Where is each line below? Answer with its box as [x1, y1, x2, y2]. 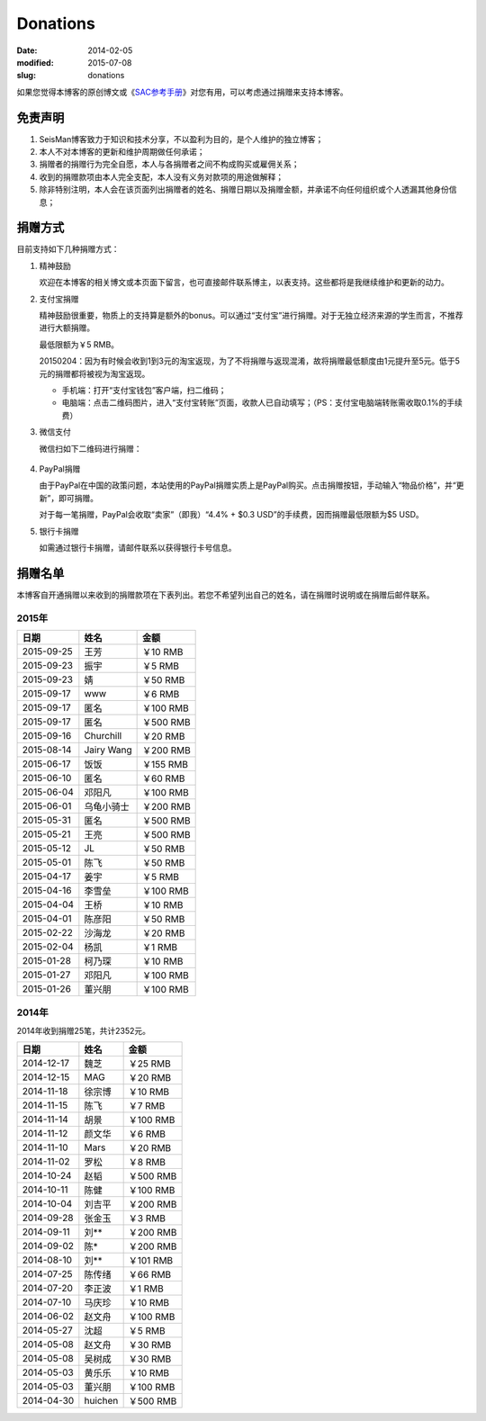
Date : [16, 45, 38, 56]
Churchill [84, 729, 122, 742]
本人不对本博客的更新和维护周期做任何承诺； [39, 147, 205, 157]
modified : [16, 57, 54, 67]
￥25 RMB [128, 1057, 171, 1070]
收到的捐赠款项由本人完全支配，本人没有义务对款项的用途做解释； [39, 171, 283, 182]
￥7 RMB [128, 1100, 166, 1112]
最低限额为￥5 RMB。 [39, 338, 120, 350]
